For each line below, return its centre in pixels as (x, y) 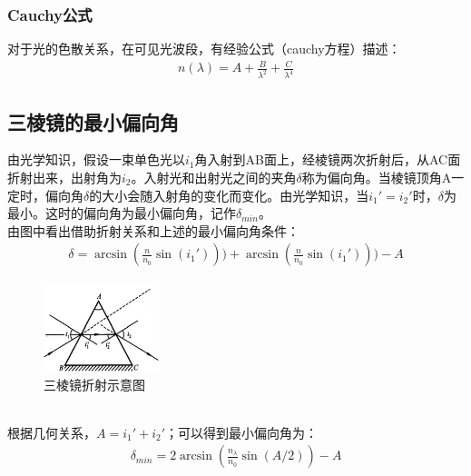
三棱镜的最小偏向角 (93, 121)
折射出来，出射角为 (64, 178)
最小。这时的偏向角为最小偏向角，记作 (122, 213)
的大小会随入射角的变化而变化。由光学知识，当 (229, 195)
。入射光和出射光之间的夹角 (214, 178)
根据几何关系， (52, 432)
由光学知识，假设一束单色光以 (96, 159)
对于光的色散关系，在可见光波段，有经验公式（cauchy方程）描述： (204, 49)
